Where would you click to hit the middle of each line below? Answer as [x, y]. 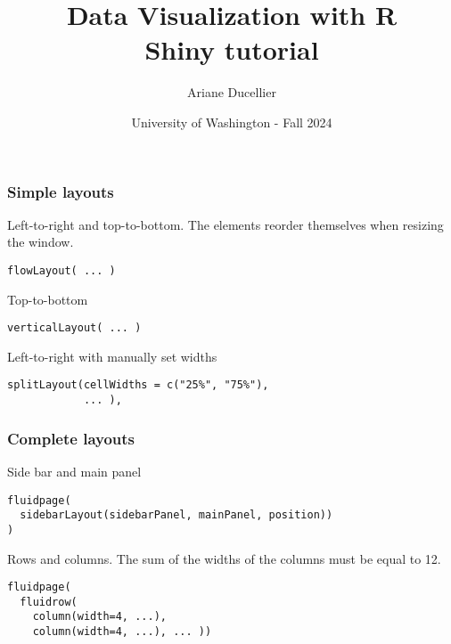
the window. [41, 242]
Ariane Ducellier [232, 92]
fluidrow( [49, 602]
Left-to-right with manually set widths [112, 356]
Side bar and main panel [74, 472]
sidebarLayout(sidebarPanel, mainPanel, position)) [176, 515]
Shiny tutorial [232, 49]
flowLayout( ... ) [61, 270]
